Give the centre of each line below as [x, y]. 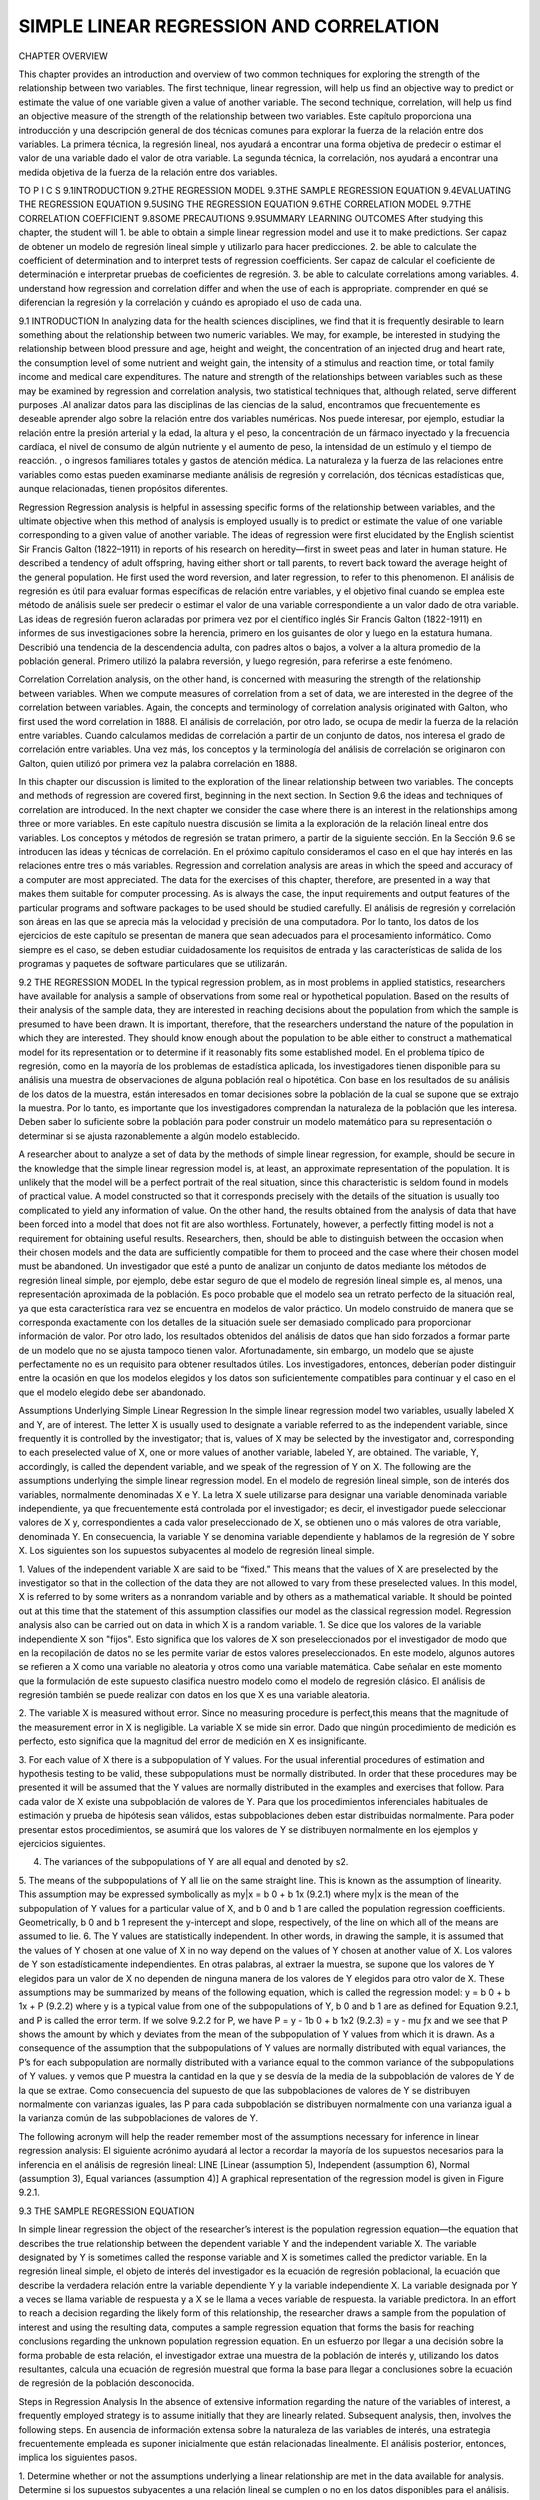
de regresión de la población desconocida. [106, 2383]
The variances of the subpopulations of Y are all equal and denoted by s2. [196, 1862]
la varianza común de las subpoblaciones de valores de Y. [138, 2118]
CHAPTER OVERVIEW [63, 56]
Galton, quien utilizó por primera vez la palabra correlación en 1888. [158, 763]
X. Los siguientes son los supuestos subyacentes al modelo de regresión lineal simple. [196, 1551]
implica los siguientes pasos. [78, 2457]
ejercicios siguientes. [62, 1843]
